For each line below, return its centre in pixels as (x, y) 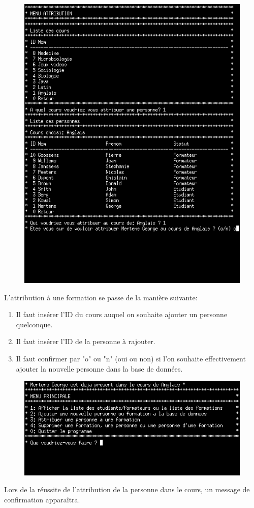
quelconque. (34, 324)
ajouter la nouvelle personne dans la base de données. (99, 368)
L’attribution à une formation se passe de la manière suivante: (101, 297)
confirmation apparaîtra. (42, 499)
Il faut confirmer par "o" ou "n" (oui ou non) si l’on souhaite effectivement (131, 358)
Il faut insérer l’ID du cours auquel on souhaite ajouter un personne (122, 314)
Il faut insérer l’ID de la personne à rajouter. (86, 341)
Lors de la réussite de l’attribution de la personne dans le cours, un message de (127, 489)
